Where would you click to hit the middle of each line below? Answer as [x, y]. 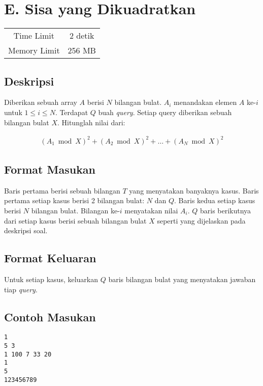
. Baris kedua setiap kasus [215, 200]
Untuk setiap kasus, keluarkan [51, 279]
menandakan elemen [205, 102]
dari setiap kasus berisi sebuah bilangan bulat [75, 220]
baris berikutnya [225, 211]
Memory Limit [34, 50]
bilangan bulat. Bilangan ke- [75, 211]
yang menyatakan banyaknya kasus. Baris [194, 190]
